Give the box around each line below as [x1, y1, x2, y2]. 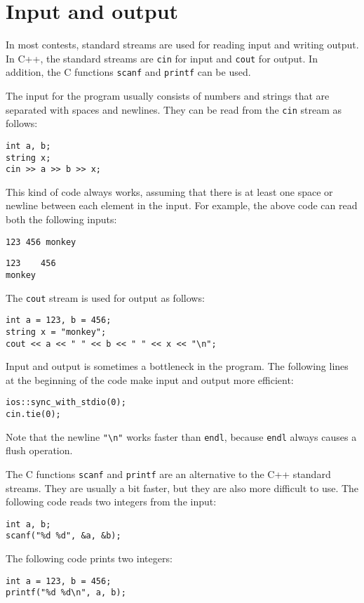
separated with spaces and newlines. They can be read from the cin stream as [6, 102, 342, 117]
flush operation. [6, 443, 73, 458]
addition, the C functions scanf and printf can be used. [6, 65, 251, 79]
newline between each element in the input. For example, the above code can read [6, 198, 358, 213]
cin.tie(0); [6, 409, 61, 420]
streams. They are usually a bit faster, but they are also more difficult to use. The [6, 480, 359, 495]
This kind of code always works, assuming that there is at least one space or [6, 184, 333, 199]
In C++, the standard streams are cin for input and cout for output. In [6, 51, 318, 65]
